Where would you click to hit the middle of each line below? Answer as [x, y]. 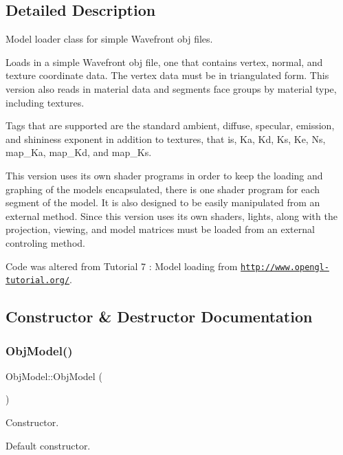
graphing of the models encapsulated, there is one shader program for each [163, 189]
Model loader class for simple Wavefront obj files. [109, 39]
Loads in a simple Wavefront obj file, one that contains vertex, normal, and [164, 62]
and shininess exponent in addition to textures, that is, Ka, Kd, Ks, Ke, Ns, [166, 138]
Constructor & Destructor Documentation [159, 317]
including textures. [45, 102]
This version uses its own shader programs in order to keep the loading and [164, 175]
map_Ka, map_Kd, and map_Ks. [79, 152]
